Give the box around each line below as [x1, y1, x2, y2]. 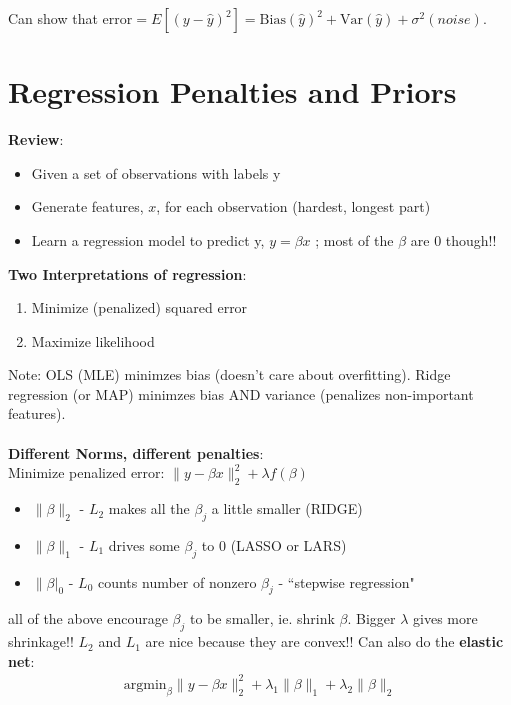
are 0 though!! [410, 229, 497, 250]
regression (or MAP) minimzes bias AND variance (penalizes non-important [8, 383, 474, 404]
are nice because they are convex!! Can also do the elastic [145, 631, 504, 652]
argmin [123, 677, 167, 692]
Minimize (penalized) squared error [31, 297, 248, 318]
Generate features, [31, 196, 144, 217]
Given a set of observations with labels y [31, 162, 281, 183]
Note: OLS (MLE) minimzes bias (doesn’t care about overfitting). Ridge [8, 364, 451, 385]
